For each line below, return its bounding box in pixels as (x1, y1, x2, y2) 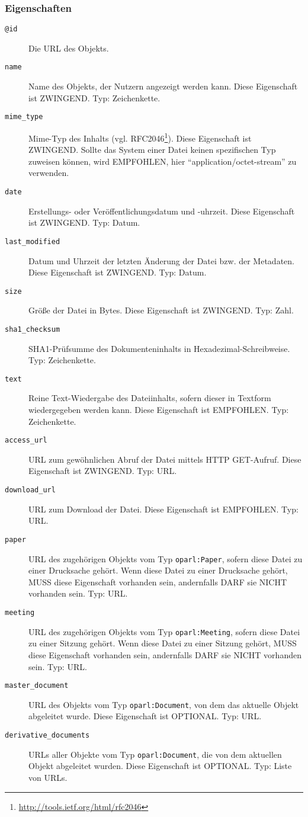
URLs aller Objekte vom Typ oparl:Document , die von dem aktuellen (28, 748, 282, 760)
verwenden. (28, 166, 69, 179)
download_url (5, 486, 56, 495)
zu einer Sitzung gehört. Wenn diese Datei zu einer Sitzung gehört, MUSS (28, 637, 297, 649)
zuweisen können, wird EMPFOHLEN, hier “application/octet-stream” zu (28, 155, 297, 167)
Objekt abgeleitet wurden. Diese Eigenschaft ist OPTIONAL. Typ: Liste (28, 760, 292, 772)
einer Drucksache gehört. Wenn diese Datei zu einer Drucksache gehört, (28, 564, 288, 576)
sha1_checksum (5, 325, 60, 334)
